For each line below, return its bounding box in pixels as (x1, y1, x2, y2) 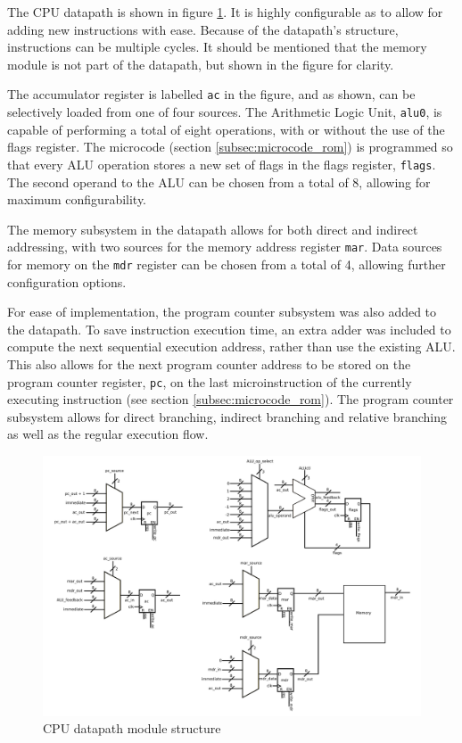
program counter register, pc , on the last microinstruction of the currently (7, 372, 412, 391)
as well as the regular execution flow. (7, 425, 209, 443)
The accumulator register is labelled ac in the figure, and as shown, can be (7, 85, 416, 103)
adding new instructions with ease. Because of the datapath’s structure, (7, 20, 399, 38)
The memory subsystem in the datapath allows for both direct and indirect (7, 219, 418, 238)
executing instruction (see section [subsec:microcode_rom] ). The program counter (7, 390, 454, 409)
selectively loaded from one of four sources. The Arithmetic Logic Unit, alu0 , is (7, 103, 442, 121)
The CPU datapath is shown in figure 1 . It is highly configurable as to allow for (7, 3, 443, 21)
